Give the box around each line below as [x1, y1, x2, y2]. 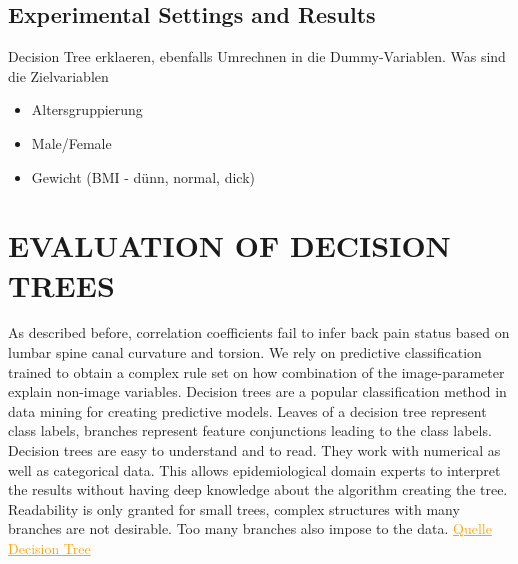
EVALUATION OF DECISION [8, 225, 451, 266]
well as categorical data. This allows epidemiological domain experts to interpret [8, 459, 501, 480]
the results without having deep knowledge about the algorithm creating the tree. [8, 479, 508, 500]
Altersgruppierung [31, 99, 143, 120]
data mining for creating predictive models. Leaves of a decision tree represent [8, 400, 487, 421]
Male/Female [31, 132, 112, 153]
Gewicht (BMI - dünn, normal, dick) [31, 166, 255, 187]
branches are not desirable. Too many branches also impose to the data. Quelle [8, 518, 492, 539]
